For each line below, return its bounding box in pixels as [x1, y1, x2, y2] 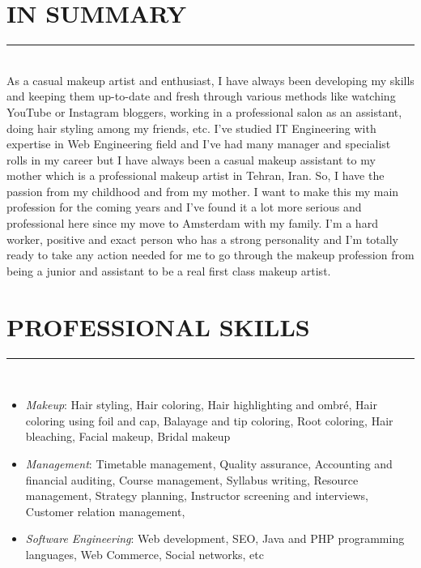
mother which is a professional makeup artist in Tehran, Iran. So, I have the [6, 167, 385, 184]
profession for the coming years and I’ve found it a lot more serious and [6, 199, 362, 216]
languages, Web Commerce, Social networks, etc [25, 545, 264, 562]
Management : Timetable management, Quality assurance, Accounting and [25, 455, 393, 472]
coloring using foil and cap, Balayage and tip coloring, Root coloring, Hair [25, 412, 393, 429]
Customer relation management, [25, 502, 185, 519]
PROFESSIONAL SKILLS [6, 310, 310, 343]
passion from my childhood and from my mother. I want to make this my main [6, 182, 399, 199]
